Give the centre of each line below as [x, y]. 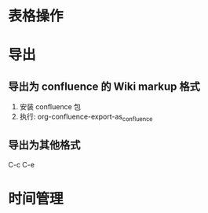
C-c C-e [22, 164]
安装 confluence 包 [50, 107]
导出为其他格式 [44, 145]
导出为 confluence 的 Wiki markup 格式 [104, 86]
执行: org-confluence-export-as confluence [86, 117]
